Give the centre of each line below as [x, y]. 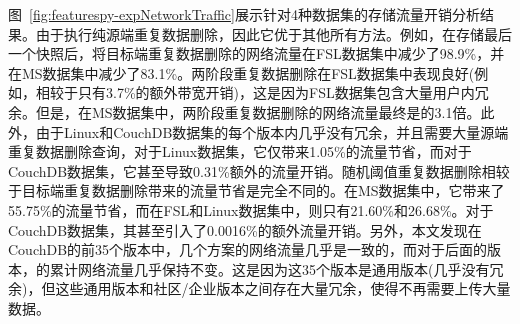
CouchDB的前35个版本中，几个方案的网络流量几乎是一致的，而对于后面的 [248, 249]
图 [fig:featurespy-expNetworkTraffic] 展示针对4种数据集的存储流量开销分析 [244, 14]
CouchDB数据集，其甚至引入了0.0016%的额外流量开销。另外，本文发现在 [245, 229]
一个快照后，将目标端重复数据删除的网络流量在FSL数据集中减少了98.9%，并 [256, 53]
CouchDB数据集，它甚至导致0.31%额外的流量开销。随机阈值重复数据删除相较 [259, 170]
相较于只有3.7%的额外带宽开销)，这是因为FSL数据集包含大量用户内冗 [262, 92]
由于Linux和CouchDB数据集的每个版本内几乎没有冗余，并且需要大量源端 [272, 131]
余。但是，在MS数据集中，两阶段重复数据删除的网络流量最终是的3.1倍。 [244, 111]
